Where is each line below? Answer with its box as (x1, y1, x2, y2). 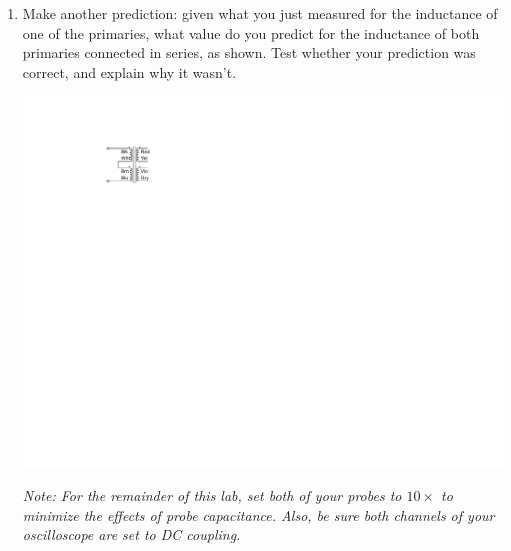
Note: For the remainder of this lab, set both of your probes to (22, 484, 402, 505)
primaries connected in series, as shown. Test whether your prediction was (22, 42, 476, 63)
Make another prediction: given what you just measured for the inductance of (22, 3, 498, 23)
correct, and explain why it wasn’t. (22, 61, 237, 82)
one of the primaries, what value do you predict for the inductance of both (22, 22, 480, 43)
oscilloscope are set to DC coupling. (22, 524, 241, 545)
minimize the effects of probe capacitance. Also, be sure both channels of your (22, 504, 495, 525)
